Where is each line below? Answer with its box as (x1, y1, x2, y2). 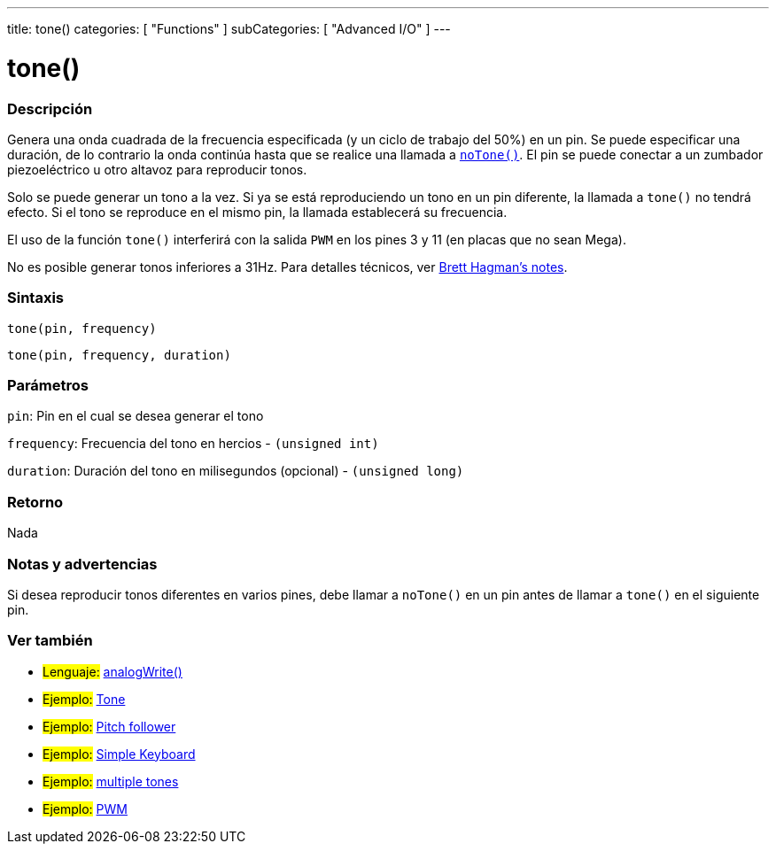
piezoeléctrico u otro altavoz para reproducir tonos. (7, 161, 307, 177)
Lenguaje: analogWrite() (43, 663, 182, 679)
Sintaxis (7, 289, 64, 307)
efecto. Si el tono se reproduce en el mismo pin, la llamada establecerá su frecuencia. (7, 204, 508, 220)
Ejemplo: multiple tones (43, 773, 179, 789)
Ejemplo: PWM (43, 801, 128, 816)
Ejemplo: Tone (43, 691, 126, 707)
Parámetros (7, 376, 89, 394)
